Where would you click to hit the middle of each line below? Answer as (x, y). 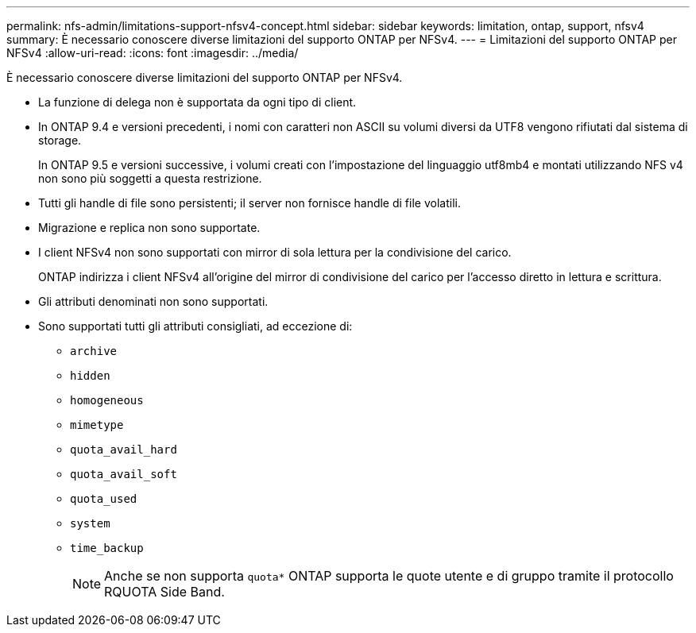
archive (94, 351)
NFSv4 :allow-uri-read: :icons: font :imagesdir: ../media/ (153, 53)
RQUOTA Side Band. (164, 592)
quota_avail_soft (124, 474)
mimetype (97, 425)
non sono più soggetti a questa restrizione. (150, 178)
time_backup (107, 548)
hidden (90, 376)
